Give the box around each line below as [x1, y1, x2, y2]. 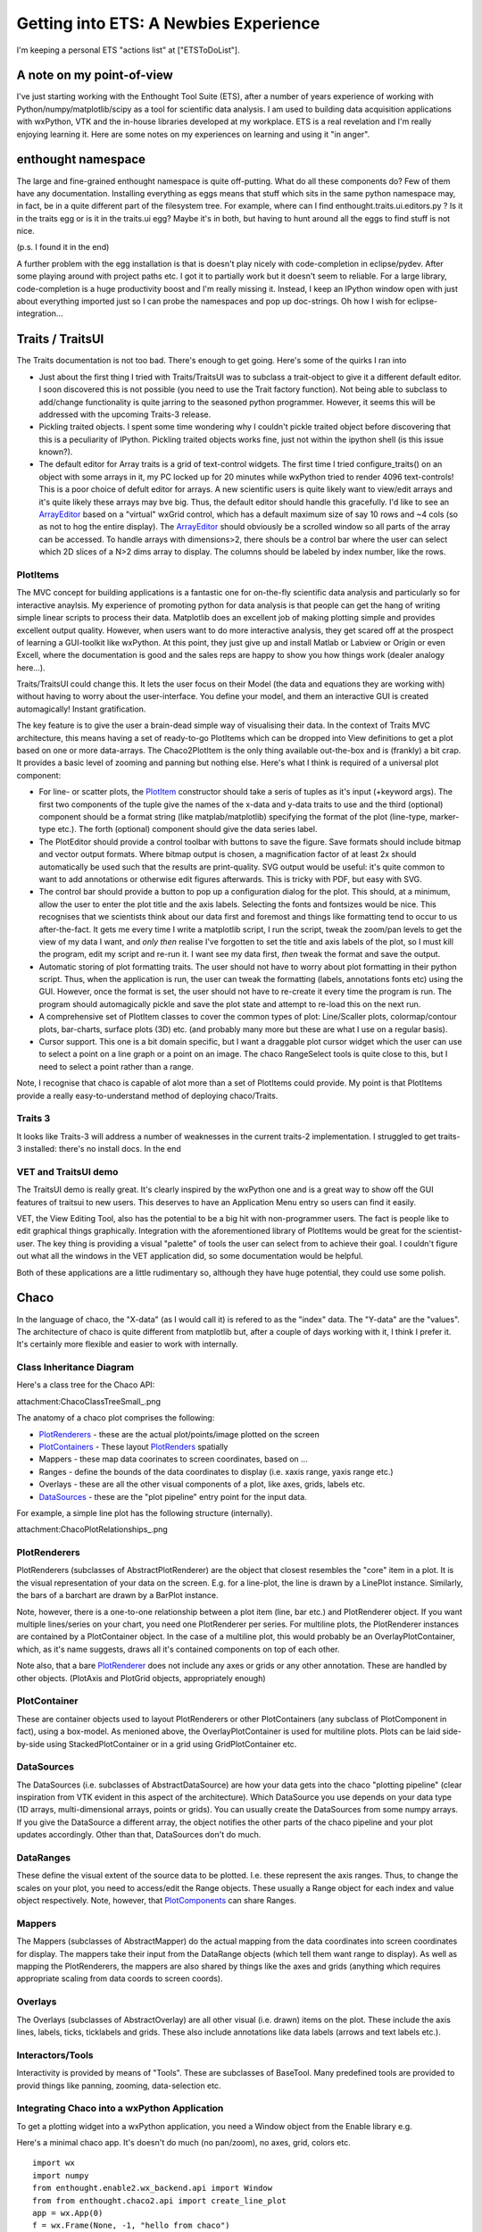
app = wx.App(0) [32, 2208, 104, 2218]
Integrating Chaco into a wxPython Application [16, 2103, 224, 2115]
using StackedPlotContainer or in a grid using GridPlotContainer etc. [46, 1738, 297, 1749]
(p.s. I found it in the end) [16, 242, 110, 253]
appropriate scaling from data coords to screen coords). [16, 1973, 223, 1984]
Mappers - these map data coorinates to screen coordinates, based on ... [38, 1453, 308, 1464]
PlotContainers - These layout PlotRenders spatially [38, 1441, 229, 1452]
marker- [429, 811, 460, 821]
